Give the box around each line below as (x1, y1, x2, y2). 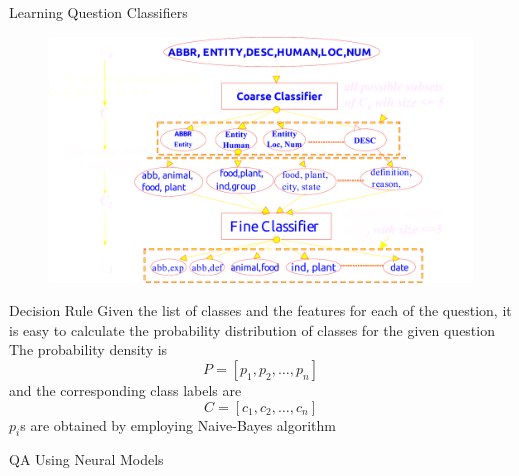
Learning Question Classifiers (9, 2, 188, 22)
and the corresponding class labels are (9, 379, 242, 400)
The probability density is (9, 339, 168, 360)
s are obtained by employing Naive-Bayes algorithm (20, 414, 337, 435)
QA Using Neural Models (9, 449, 164, 470)
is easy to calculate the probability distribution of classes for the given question (9, 319, 495, 340)
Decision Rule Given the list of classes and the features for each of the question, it (9, 300, 512, 321)
